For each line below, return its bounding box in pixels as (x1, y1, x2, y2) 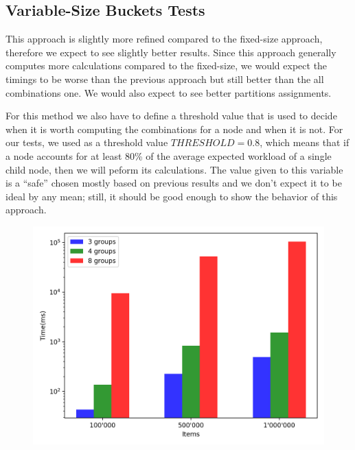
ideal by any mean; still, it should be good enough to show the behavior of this (5, 189, 338, 203)
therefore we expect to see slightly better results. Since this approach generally (5, 45, 336, 59)
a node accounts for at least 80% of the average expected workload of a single (5, 148, 332, 163)
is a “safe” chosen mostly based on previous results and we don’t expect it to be (5, 176, 342, 190)
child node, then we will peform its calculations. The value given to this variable (5, 162, 343, 176)
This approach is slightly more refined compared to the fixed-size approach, (5, 32, 323, 46)
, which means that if (260, 135, 350, 150)
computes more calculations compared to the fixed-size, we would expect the (5, 58, 328, 73)
